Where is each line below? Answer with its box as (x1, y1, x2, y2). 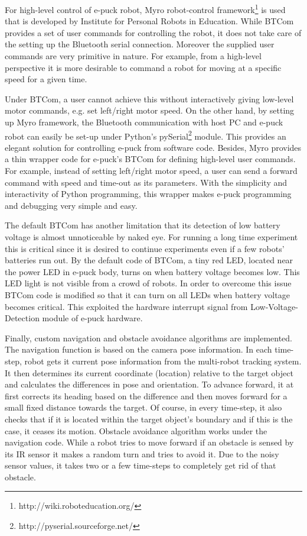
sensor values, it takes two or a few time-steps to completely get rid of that (5, 459, 276, 472)
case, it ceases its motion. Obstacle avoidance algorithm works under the (5, 424, 267, 437)
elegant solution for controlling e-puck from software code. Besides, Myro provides (5, 141, 302, 153)
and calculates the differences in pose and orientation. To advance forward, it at (5, 378, 294, 390)
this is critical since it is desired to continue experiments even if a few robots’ (5, 242, 285, 254)
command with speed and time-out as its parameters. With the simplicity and (5, 176, 288, 188)
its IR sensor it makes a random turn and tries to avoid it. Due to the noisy (5, 447, 279, 460)
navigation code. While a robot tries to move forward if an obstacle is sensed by (5, 436, 294, 448)
